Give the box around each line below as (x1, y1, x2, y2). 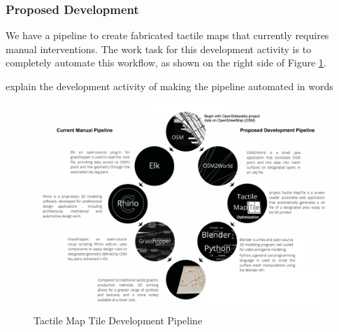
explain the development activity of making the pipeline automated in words (6, 79, 333, 93)
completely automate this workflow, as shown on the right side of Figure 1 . (6, 55, 326, 70)
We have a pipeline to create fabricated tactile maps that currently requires (6, 28, 329, 43)
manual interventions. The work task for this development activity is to (6, 41, 312, 56)
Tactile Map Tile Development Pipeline (34, 313, 203, 328)
